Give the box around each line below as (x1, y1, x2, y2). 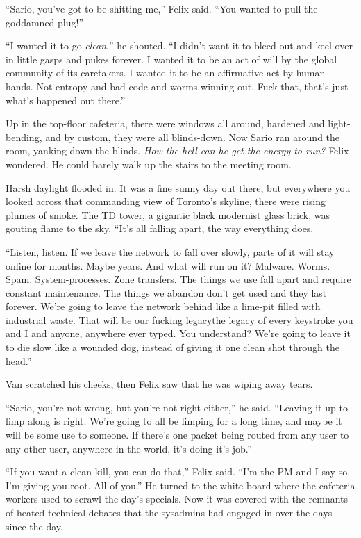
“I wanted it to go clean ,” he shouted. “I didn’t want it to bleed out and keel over (6, 38, 353, 53)
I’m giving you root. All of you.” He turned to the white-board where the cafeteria (6, 478, 355, 492)
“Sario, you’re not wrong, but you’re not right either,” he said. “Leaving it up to (6, 400, 348, 414)
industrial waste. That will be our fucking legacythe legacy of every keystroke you (6, 312, 353, 327)
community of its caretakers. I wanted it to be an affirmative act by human (6, 65, 326, 80)
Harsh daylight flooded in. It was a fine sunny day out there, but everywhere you (6, 180, 351, 195)
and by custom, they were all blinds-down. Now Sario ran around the (45, 129, 340, 144)
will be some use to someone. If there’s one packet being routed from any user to (6, 427, 349, 442)
